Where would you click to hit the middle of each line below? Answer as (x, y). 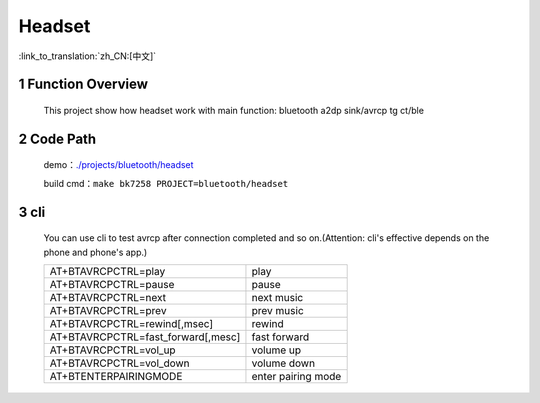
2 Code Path (57, 138)
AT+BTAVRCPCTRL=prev (108, 310)
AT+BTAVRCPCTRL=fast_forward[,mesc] (145, 337)
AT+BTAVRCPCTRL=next (108, 297)
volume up (276, 350)
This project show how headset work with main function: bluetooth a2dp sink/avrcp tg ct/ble (234, 110)
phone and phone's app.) (95, 252)
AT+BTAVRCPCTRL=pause (112, 284)
